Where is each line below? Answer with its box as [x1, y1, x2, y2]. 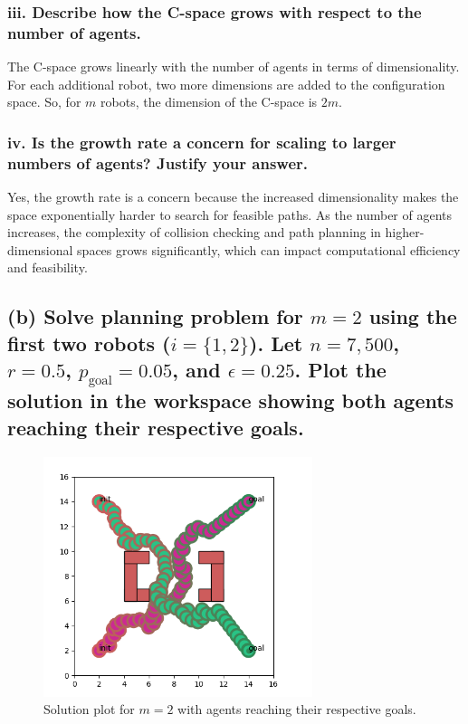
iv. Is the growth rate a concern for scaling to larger [7, 130, 396, 153]
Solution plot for [43, 700, 135, 719]
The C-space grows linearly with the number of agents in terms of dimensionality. [7, 57, 460, 76]
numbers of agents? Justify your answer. [7, 151, 309, 174]
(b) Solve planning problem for [7, 302, 303, 330]
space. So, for [7, 92, 81, 111]
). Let [249, 329, 303, 357]
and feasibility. [7, 258, 88, 277]
